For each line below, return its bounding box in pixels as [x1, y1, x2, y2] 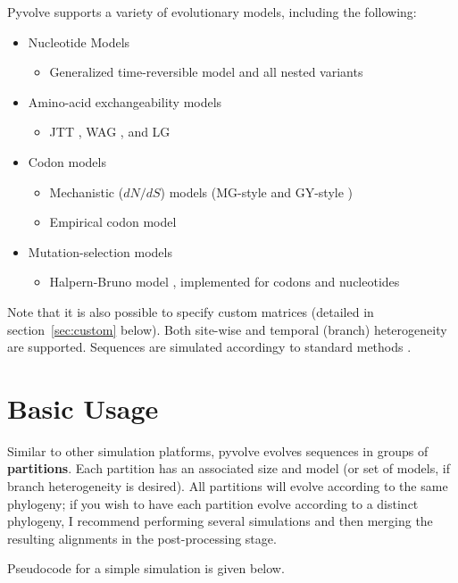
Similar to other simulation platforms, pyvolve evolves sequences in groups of [7, 441, 429, 460]
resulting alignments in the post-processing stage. [7, 529, 277, 547]
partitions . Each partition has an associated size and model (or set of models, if [7, 459, 450, 478]
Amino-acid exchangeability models [28, 92, 222, 111]
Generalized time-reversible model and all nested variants [49, 62, 363, 81]
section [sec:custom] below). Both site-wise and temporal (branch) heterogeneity [7, 320, 447, 338]
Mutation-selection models [28, 242, 172, 261]
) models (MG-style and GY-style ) [160, 182, 354, 201]
